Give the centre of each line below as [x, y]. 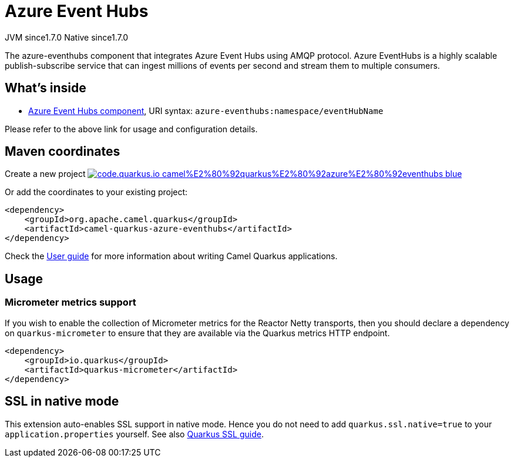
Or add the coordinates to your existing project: [96, 192]
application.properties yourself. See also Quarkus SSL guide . [134, 434]
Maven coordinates [63, 152]
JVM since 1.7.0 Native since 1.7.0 [67, 37]
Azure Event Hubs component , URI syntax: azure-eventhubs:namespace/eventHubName [206, 111]
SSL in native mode [62, 401]
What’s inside [46, 88]
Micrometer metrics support [70, 302]
